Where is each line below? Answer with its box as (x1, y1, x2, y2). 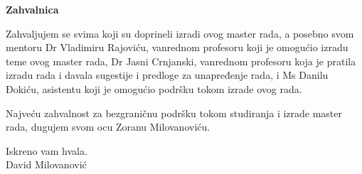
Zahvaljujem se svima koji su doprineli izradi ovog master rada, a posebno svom (6, 26, 354, 40)
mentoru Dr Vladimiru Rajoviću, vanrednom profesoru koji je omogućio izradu (6, 40, 348, 55)
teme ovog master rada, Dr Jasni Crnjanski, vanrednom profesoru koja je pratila (6, 53, 356, 68)
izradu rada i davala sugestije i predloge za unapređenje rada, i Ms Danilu (6, 67, 329, 82)
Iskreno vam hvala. (6, 143, 87, 158)
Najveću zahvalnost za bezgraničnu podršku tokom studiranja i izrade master (6, 105, 343, 120)
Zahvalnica (6, 2, 59, 16)
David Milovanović (6, 157, 87, 172)
